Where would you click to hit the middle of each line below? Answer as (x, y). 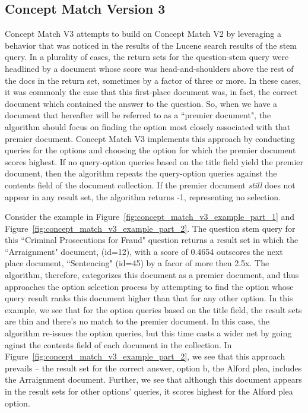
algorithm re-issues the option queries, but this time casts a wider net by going (148, 333)
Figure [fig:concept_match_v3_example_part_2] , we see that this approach (145, 356)
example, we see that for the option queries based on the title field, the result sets (153, 309)
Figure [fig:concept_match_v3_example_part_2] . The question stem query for (150, 228)
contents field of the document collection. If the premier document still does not (150, 185)
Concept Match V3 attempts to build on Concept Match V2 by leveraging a (143, 34)
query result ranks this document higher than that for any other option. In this (149, 298)
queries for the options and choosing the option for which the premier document (150, 150)
